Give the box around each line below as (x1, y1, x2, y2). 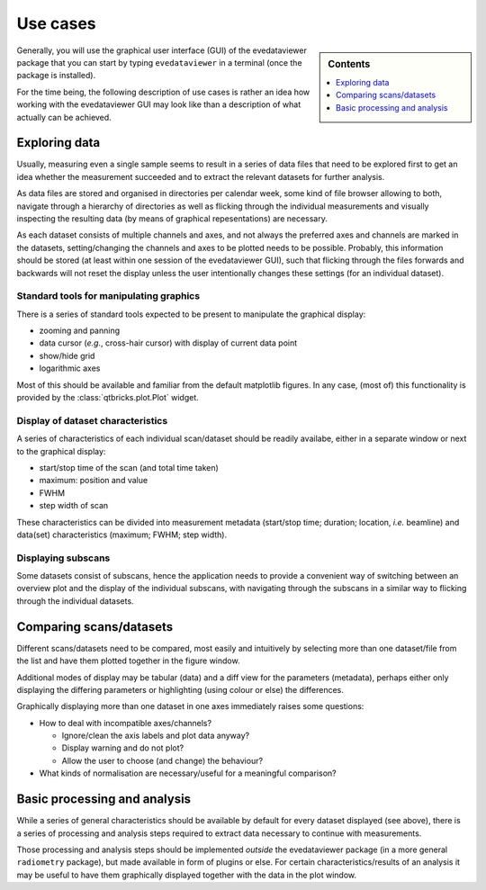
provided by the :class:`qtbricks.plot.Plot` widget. (16, 392, 200, 403)
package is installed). (16, 70, 96, 81)
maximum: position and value (39, 475, 148, 486)
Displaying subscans (16, 552, 111, 564)
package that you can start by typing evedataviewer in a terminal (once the (16, 57, 302, 67)
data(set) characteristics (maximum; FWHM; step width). (16, 529, 228, 540)
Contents (328, 58, 371, 70)
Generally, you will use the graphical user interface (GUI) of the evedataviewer (16, 45, 308, 56)
